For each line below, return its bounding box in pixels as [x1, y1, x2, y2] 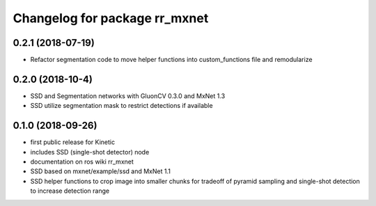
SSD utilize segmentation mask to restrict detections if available [30, 102, 213, 110]
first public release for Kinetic [30, 138, 115, 146]
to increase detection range [30, 187, 110, 195]
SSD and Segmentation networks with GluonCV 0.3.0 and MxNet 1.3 [30, 91, 226, 100]
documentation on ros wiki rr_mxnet [30, 157, 134, 166]
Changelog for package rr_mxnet [13, 10, 209, 26]
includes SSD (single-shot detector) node [30, 148, 150, 156]
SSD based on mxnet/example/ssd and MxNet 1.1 [30, 167, 171, 175]
